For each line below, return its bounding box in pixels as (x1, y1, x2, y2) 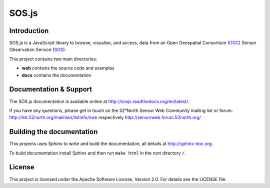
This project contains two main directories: (9, 55, 97, 62)
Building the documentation (9, 127, 98, 136)
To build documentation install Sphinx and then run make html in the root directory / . (9, 150, 186, 156)
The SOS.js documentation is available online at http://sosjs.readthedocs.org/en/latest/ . (9, 98, 189, 104)
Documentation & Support (9, 85, 92, 93)
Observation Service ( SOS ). (9, 46, 66, 52)
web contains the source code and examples (21, 65, 114, 71)
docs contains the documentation (21, 72, 91, 78)
